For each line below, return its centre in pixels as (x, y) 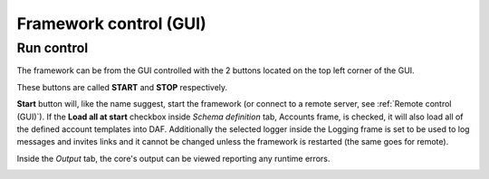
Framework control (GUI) (112, 24)
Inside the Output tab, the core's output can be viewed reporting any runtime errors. (173, 158)
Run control (53, 48)
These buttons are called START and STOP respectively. (122, 87)
